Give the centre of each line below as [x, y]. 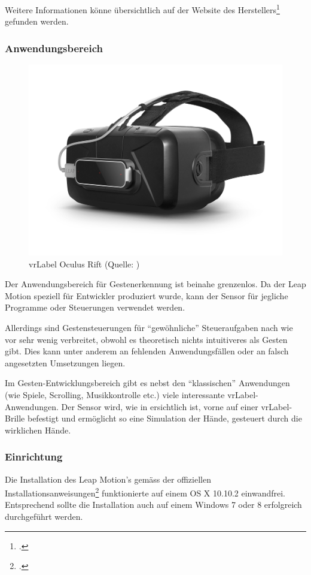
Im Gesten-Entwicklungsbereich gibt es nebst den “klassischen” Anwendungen [147, 383]
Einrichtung [34, 457]
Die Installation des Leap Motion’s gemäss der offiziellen [108, 479]
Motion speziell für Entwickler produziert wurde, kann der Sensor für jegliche [147, 295]
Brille [15, 418]
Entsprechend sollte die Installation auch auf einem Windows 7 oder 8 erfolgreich [153, 505]
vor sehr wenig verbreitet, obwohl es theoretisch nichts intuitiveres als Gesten [146, 339]
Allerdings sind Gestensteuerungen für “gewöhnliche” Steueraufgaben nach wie [149, 328]
